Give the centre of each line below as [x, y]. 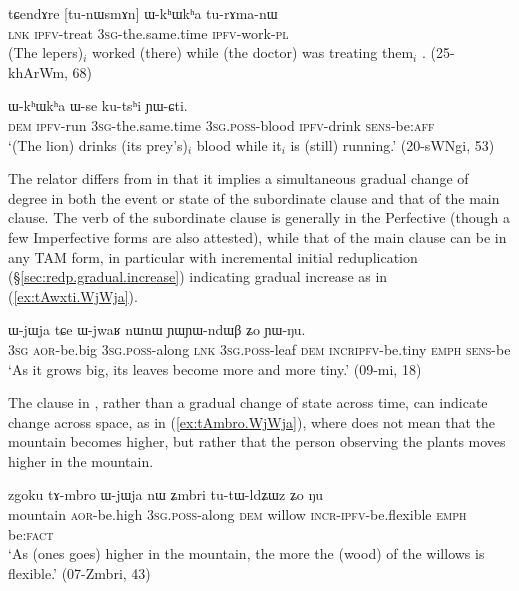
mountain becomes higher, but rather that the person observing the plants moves [257, 441]
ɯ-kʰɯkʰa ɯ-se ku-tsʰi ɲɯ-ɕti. [98, 105]
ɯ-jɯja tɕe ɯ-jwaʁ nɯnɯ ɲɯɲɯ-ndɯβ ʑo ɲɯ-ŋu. [157, 329]
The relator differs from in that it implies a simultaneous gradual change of [238, 178]
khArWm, [38, 71]
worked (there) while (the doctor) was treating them [253, 52]
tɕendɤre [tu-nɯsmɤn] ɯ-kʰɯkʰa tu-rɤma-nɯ [143, 13]
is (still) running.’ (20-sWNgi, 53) [392, 144]
